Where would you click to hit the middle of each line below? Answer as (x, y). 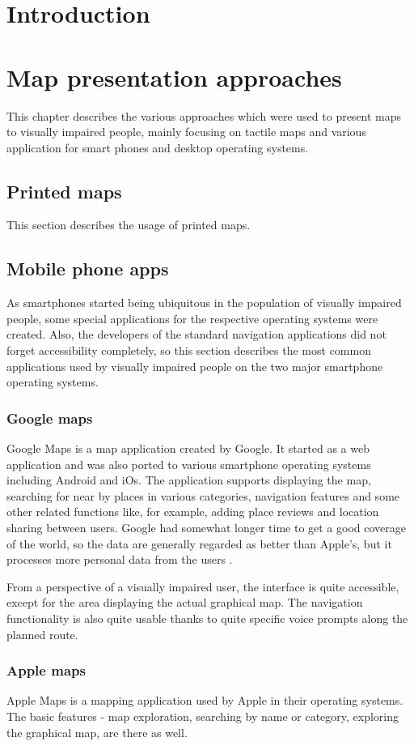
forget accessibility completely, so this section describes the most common (189, 350)
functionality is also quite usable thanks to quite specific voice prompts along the (207, 618)
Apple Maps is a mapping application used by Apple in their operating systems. (205, 700)
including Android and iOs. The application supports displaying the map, (189, 480)
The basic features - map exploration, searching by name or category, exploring (203, 716)
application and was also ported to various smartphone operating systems (189, 464)
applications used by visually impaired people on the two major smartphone (195, 366)
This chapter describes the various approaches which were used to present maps (204, 115)
